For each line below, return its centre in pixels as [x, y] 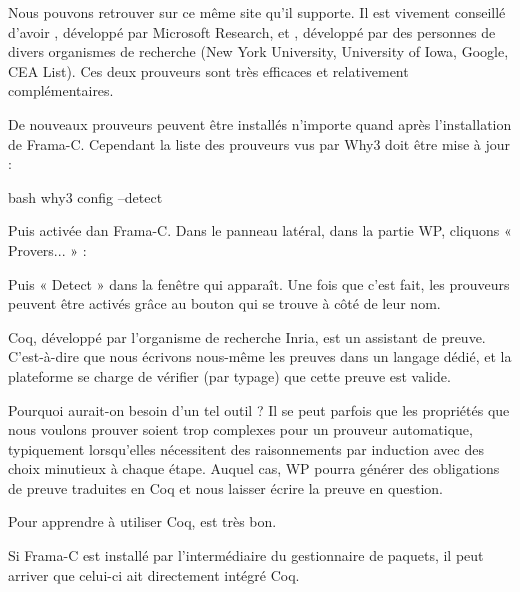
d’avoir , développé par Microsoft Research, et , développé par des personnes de [252, 31]
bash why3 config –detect [85, 196]
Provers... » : [47, 249]
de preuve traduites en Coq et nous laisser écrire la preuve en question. [225, 487]
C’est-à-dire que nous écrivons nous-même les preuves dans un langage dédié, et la [260, 356]
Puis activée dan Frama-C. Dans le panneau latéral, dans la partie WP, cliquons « [260, 230]
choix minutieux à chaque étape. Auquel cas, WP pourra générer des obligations [254, 468]
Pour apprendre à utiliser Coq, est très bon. [142, 521]
